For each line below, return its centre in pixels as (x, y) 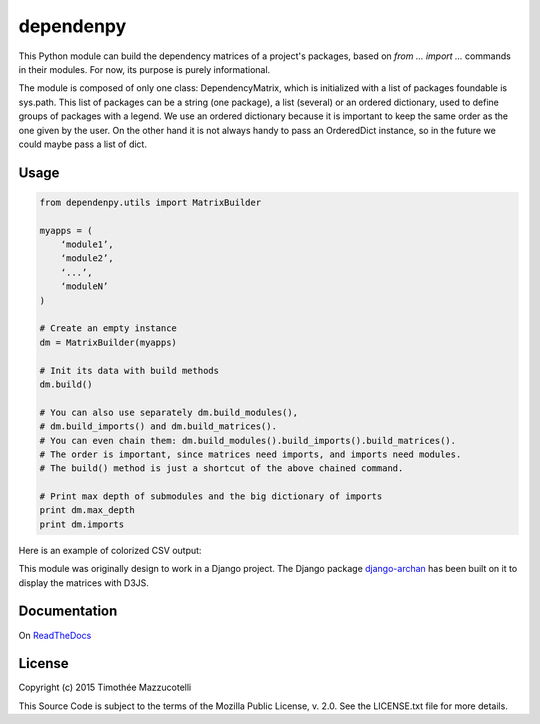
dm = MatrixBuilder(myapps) (108, 342)
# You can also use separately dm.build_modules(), (169, 412)
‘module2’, (87, 258)
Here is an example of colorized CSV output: (110, 550)
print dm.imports (82, 524)
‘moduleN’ (84, 286)
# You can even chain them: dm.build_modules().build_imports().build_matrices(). (248, 440)
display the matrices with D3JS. (84, 582)
